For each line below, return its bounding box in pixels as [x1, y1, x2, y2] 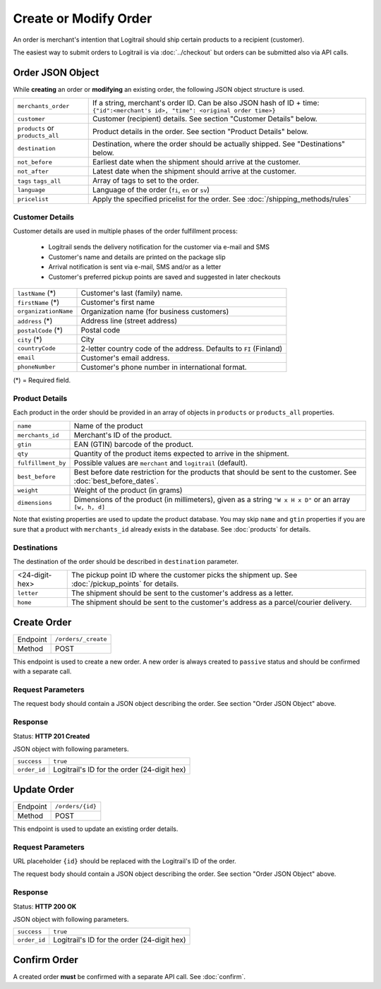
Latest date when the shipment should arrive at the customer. [92, 167, 296, 176]
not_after [17, 167, 49, 175]
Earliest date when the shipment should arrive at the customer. [92, 157, 301, 167]
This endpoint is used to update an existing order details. [13, 825, 179, 833]
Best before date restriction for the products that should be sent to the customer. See [73, 467, 357, 477]
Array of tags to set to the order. [92, 176, 200, 186]
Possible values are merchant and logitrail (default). [73, 458, 248, 468]
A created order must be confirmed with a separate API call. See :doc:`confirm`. [13, 972, 246, 981]
